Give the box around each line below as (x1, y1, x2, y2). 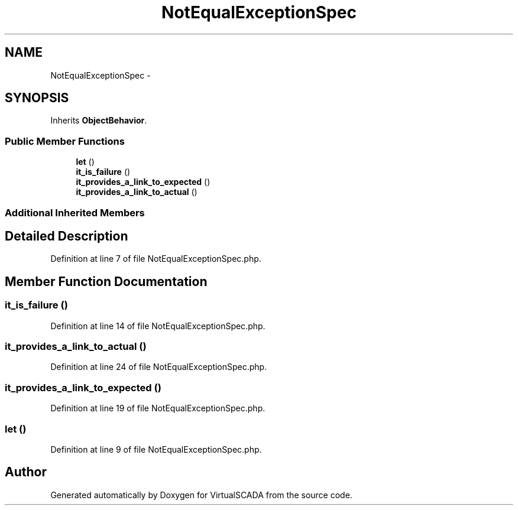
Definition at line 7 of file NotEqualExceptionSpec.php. (50, 254, 261, 264)
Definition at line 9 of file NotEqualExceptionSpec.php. (50, 444, 262, 454)
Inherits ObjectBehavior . (50, 115, 147, 126)
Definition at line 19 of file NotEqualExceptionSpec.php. (50, 403, 266, 414)
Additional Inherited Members (5, 206, 145, 219)
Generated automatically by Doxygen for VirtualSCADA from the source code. (50, 489, 352, 500)
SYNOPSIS (5, 90, 69, 106)
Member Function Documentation (5, 274, 208, 289)
